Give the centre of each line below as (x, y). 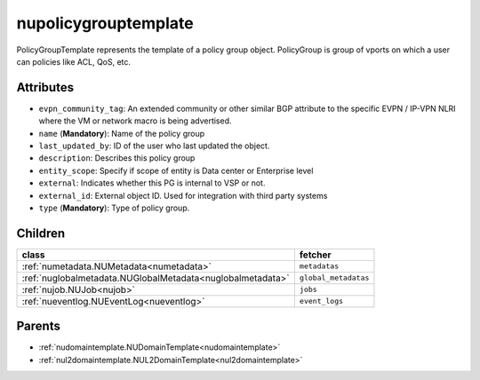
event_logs (321, 301)
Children (41, 233)
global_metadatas (334, 278)
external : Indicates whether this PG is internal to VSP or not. (152, 183)
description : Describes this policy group (117, 158)
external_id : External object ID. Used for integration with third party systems (183, 195)
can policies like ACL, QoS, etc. (74, 61)
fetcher (316, 255)
